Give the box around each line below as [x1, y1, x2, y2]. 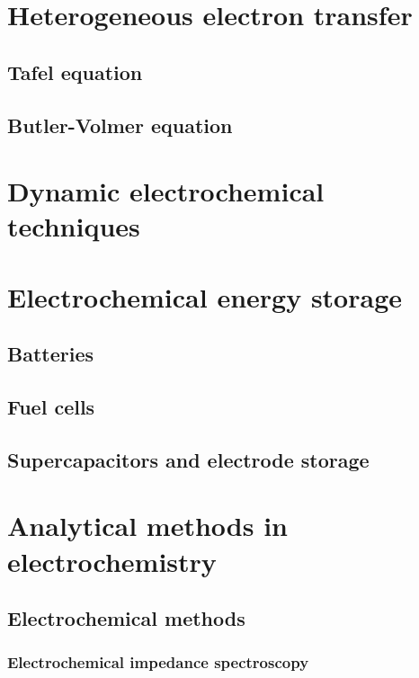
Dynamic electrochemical [7, 173, 325, 210]
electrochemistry [7, 542, 217, 579]
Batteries [7, 340, 94, 368]
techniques [7, 208, 140, 245]
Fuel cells [7, 393, 95, 421]
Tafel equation [7, 58, 143, 85]
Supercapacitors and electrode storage [7, 445, 370, 473]
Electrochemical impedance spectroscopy [7, 651, 309, 674]
